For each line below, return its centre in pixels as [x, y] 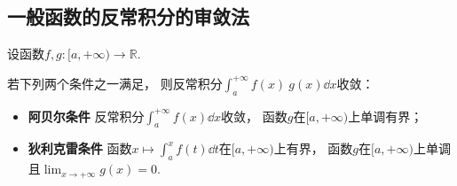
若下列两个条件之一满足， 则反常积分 [115, 83]
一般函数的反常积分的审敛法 [128, 16]
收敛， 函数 [254, 116]
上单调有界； [386, 116]
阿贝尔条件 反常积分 [86, 116]
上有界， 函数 [313, 148]
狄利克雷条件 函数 [80, 148]
